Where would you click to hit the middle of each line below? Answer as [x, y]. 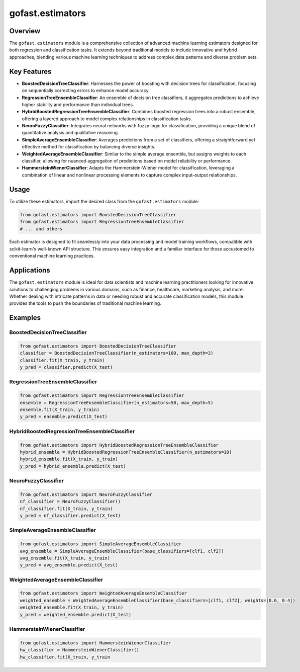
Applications [30, 270]
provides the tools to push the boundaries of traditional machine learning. [85, 303]
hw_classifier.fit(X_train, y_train [65, 657]
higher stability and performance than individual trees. [78, 104]
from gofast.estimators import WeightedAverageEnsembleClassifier [103, 593]
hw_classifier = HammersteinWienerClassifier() [79, 650]
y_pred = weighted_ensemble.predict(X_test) [76, 614]
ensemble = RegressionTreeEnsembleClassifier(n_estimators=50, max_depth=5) [117, 403]
